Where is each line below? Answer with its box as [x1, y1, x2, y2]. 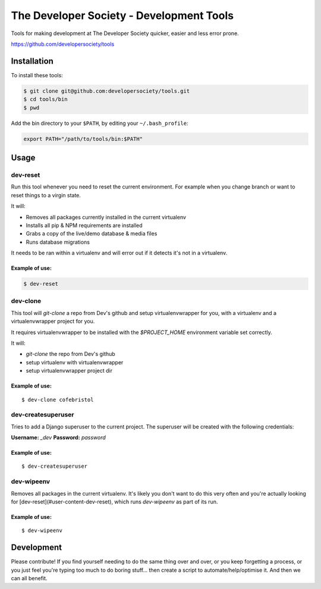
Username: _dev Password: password [11, 434, 106, 441]
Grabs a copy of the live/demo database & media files [26, 230, 158, 237]
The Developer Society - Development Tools [11, 9, 234, 22]
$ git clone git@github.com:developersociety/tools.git [23, 87, 190, 95]
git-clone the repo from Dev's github [26, 351, 115, 358]
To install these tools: [11, 71, 64, 78]
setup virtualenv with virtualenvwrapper [26, 358, 124, 366]
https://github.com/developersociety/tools [11, 40, 115, 48]
